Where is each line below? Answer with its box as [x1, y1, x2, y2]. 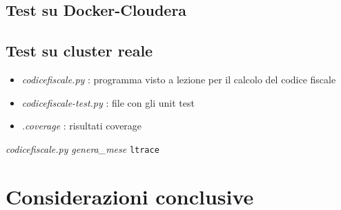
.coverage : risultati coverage [21, 118, 142, 133]
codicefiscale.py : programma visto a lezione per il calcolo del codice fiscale [21, 72, 336, 86]
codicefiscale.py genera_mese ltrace [6, 141, 159, 156]
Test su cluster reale [6, 40, 153, 61]
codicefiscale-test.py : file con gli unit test [21, 95, 195, 109]
